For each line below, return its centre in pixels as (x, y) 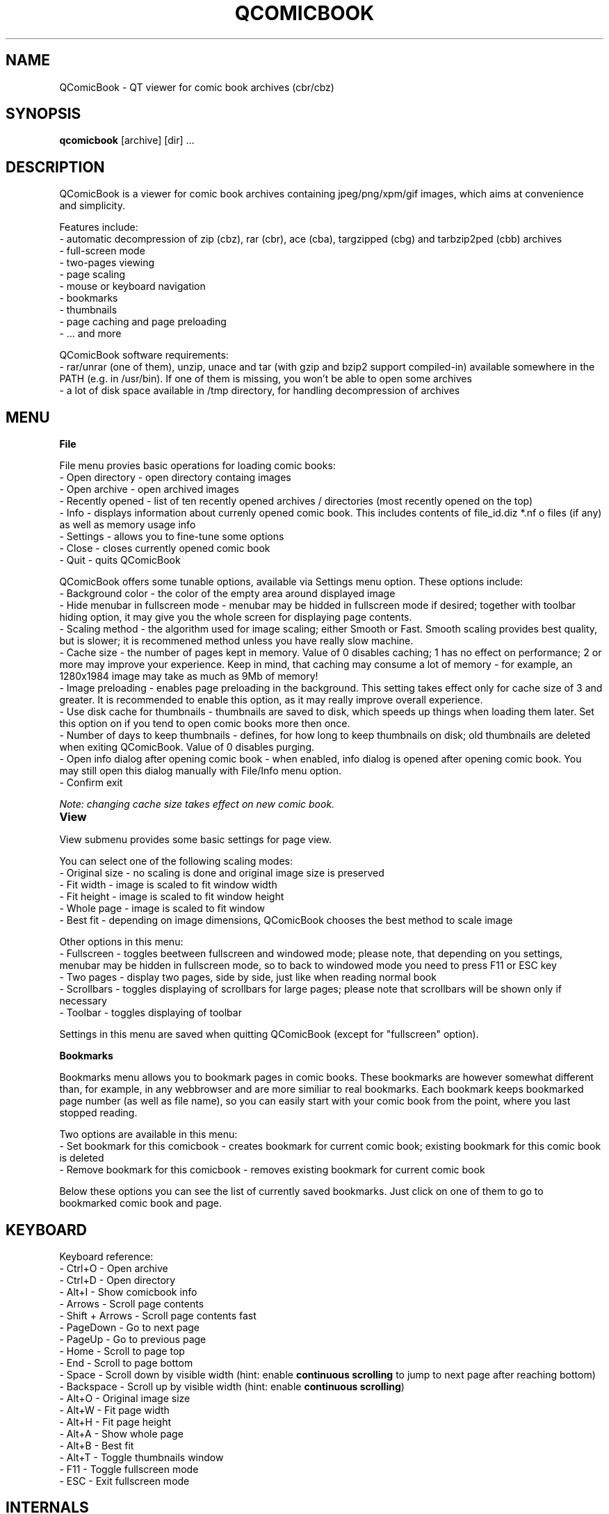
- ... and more (90, 334)
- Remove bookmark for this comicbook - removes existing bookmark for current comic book (272, 1170)
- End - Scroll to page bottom (126, 1362)
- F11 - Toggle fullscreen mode (129, 1469)
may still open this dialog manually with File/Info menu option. (201, 771)
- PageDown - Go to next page (130, 1327)
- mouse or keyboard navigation (132, 286)
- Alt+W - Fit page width (114, 1410)
